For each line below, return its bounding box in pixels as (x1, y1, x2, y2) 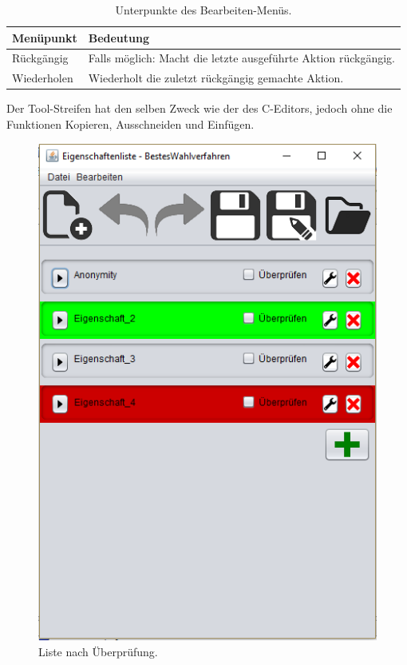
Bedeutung (88, 29, 150, 46)
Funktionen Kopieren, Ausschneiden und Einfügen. (6, 115, 255, 132)
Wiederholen (12, 70, 73, 86)
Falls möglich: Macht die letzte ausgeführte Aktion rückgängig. (88, 50, 395, 66)
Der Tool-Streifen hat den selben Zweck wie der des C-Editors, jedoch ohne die (6, 100, 393, 117)
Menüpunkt (12, 29, 77, 46)
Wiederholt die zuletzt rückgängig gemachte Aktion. (88, 70, 344, 86)
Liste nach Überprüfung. (38, 643, 158, 659)
